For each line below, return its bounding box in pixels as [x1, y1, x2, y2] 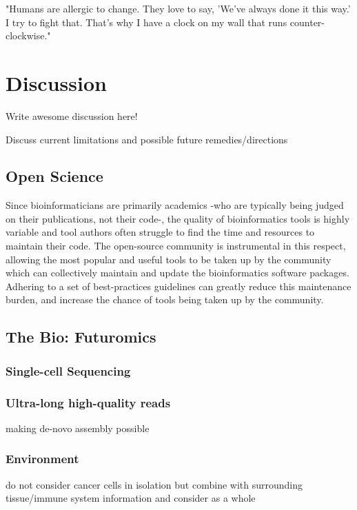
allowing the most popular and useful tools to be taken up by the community [6, 252, 331, 266]
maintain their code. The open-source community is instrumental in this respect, [6, 238, 346, 253]
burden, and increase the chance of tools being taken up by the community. [6, 292, 324, 307]
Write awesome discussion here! [6, 108, 138, 123]
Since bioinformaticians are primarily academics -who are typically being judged [6, 198, 344, 212]
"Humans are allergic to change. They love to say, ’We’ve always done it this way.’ [6, 1, 351, 15]
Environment [6, 450, 79, 467]
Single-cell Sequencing [6, 362, 131, 379]
